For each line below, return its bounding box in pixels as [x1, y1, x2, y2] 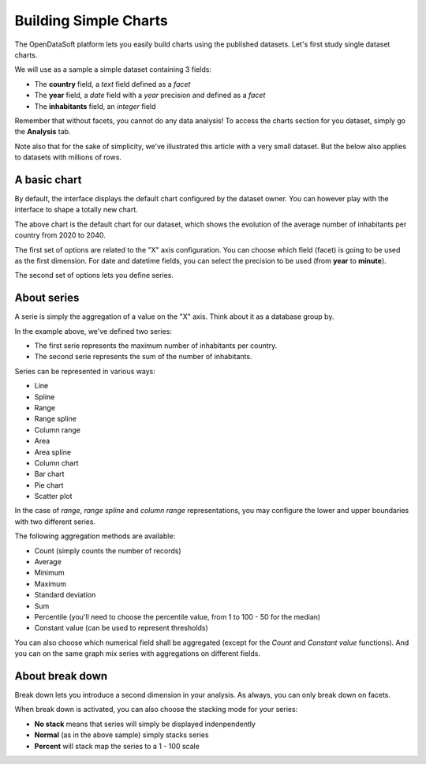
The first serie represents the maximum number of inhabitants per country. [34, 341, 278, 350]
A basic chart [14, 173, 82, 186]
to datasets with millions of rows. [14, 152, 122, 162]
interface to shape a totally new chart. [14, 205, 138, 215]
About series [14, 291, 80, 305]
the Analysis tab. [14, 127, 71, 137]
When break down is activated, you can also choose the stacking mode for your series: [14, 705, 298, 714]
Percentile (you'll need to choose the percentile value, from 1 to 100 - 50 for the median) [34, 612, 321, 621]
